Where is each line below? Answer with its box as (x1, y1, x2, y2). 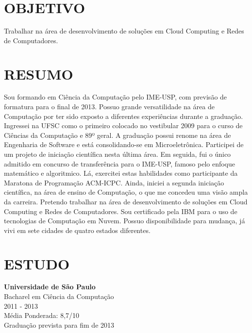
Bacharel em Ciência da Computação (4, 291, 114, 301)
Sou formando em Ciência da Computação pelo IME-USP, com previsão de (4, 92, 227, 102)
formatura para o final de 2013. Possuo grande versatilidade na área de (4, 101, 215, 112)
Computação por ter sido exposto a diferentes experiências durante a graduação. (4, 111, 243, 121)
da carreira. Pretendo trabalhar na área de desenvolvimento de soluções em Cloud (4, 196, 248, 206)
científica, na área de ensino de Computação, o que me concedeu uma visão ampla (4, 187, 248, 197)
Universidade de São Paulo (4, 282, 96, 292)
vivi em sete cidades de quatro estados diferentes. (4, 225, 151, 235)
